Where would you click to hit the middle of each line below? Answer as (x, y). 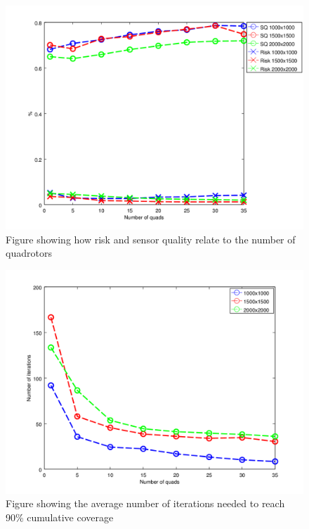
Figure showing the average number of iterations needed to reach (145, 503)
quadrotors (29, 253)
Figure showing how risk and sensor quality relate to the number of (151, 239)
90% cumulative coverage (60, 517)
